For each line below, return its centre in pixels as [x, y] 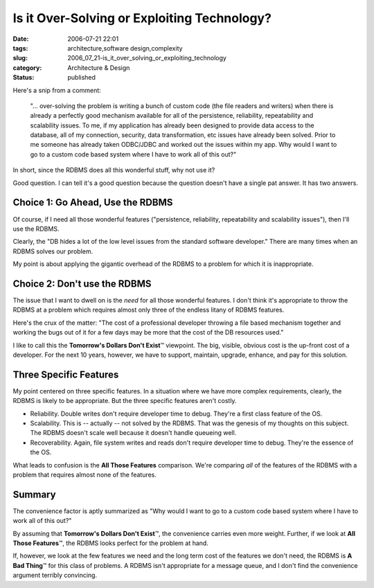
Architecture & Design [99, 68]
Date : [21, 39]
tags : [20, 48]
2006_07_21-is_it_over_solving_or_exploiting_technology [147, 58]
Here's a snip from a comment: [57, 90]
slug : [20, 58]
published [82, 78]
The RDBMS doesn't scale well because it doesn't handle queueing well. [133, 433]
